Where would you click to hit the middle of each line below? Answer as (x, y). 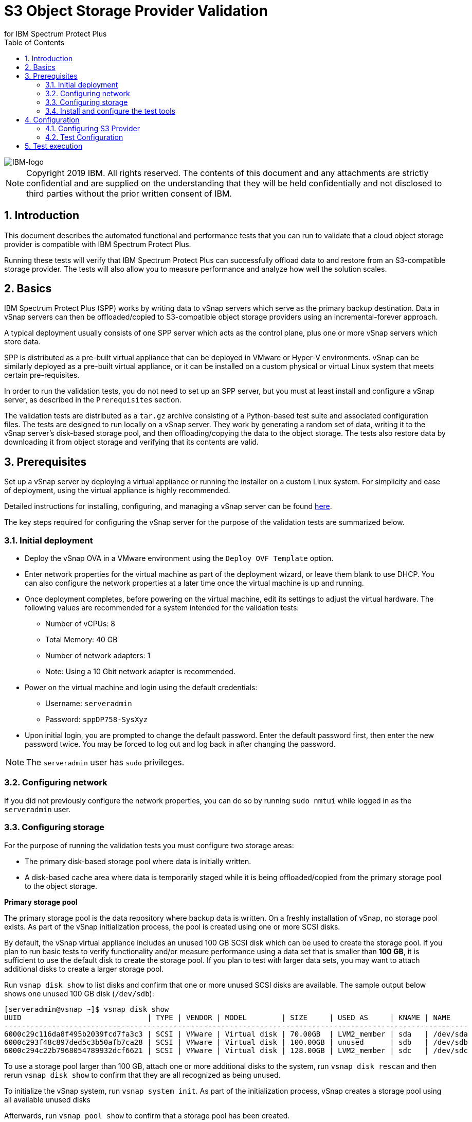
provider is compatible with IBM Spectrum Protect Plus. (98, 244)
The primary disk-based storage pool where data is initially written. (138, 861)
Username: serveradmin (89, 704)
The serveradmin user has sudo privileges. (105, 762)
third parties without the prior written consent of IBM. (129, 193)
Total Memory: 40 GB (81, 640)
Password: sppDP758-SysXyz (97, 720)
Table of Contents (34, 42)
